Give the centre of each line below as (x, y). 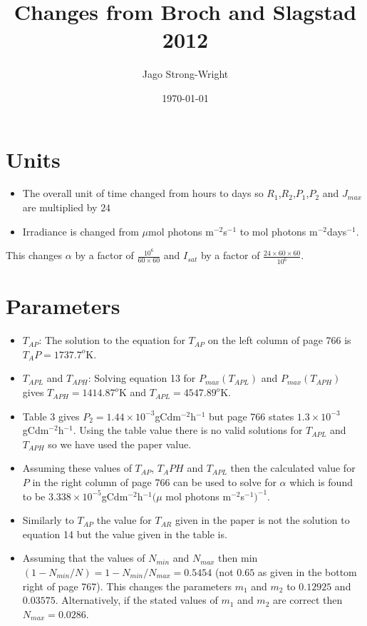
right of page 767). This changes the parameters (127, 586)
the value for (124, 520)
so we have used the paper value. (120, 444)
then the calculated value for (293, 468)
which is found (321, 482)
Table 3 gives (51, 416)
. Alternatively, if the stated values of (136, 600)
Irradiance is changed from (81, 231)
